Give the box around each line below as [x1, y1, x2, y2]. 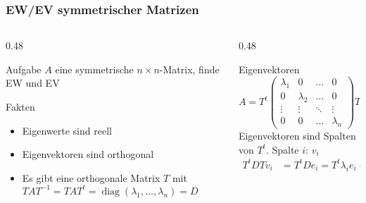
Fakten [6, 99, 35, 113]
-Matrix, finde [159, 61, 220, 76]
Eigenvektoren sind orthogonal [22, 147, 154, 161]
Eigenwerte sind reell [22, 123, 112, 137]
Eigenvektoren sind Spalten [238, 128, 356, 142]
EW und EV [6, 75, 60, 90]
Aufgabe [6, 61, 42, 76]
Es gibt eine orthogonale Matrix [22, 170, 160, 185]
